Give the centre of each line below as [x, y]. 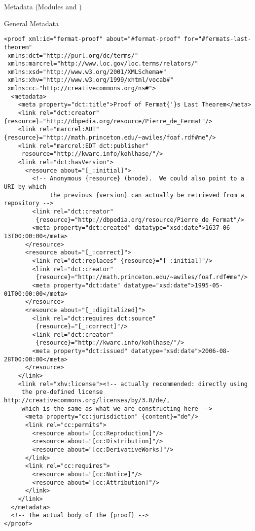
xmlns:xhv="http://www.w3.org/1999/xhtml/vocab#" [91, 80]
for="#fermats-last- [218, 39]
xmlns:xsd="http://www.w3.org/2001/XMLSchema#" [87, 72]
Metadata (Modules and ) [43, 6]
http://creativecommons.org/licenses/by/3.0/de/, [87, 401]
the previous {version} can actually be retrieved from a [147, 195]
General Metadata [31, 23]
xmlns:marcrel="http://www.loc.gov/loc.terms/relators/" [103, 64]
